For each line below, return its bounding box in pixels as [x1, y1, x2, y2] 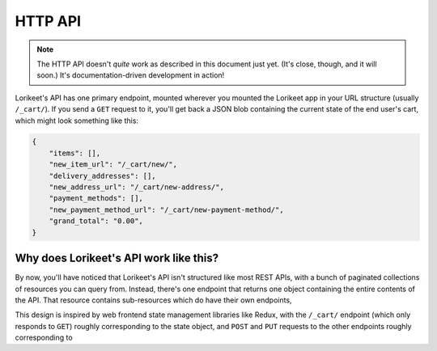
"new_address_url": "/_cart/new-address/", [49, 183, 224, 192]
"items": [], [49, 148, 101, 158]
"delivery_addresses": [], [49, 171, 157, 180]
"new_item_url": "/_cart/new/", [49, 160, 178, 169]
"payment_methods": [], [49, 194, 143, 203]
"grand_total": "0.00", [49, 217, 143, 226]
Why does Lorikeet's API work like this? [15, 252, 218, 265]
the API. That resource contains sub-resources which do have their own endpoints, [15, 295, 292, 305]
